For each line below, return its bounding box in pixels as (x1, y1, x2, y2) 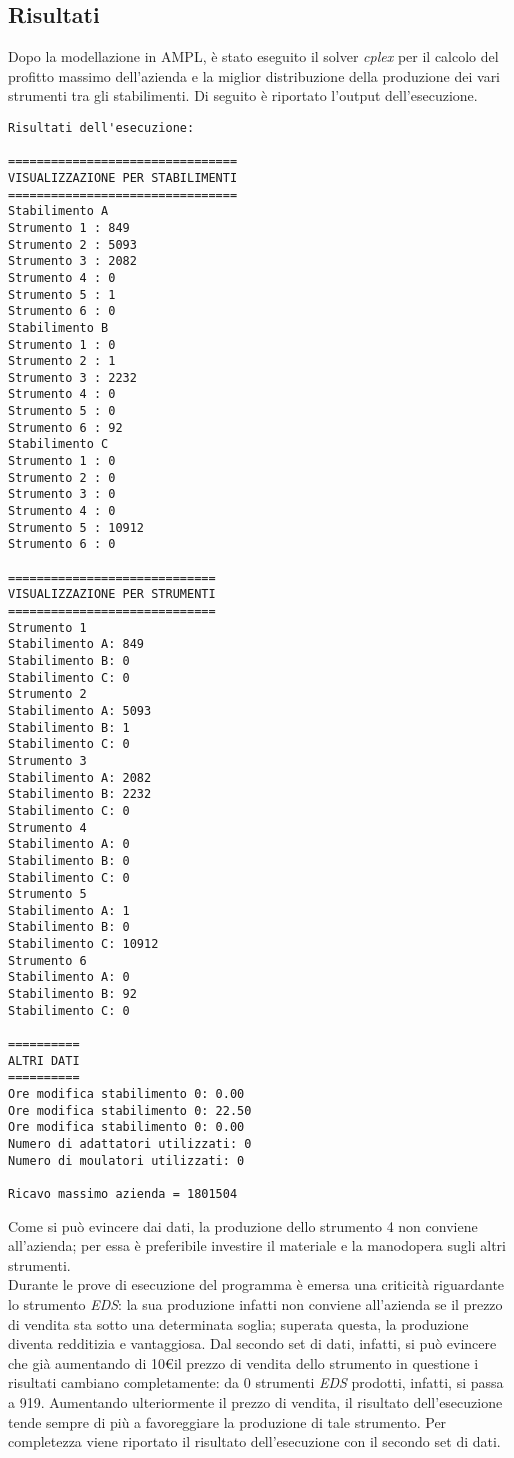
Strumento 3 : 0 (8, 487, 116, 502)
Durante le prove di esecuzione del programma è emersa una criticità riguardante (8, 1274, 505, 1295)
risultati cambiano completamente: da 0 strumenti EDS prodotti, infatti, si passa (8, 1372, 504, 1393)
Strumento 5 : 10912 (8, 520, 145, 535)
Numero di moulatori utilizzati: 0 (8, 1153, 245, 1168)
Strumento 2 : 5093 (8, 237, 137, 252)
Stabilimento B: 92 (8, 987, 137, 1002)
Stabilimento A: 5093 (8, 703, 152, 718)
